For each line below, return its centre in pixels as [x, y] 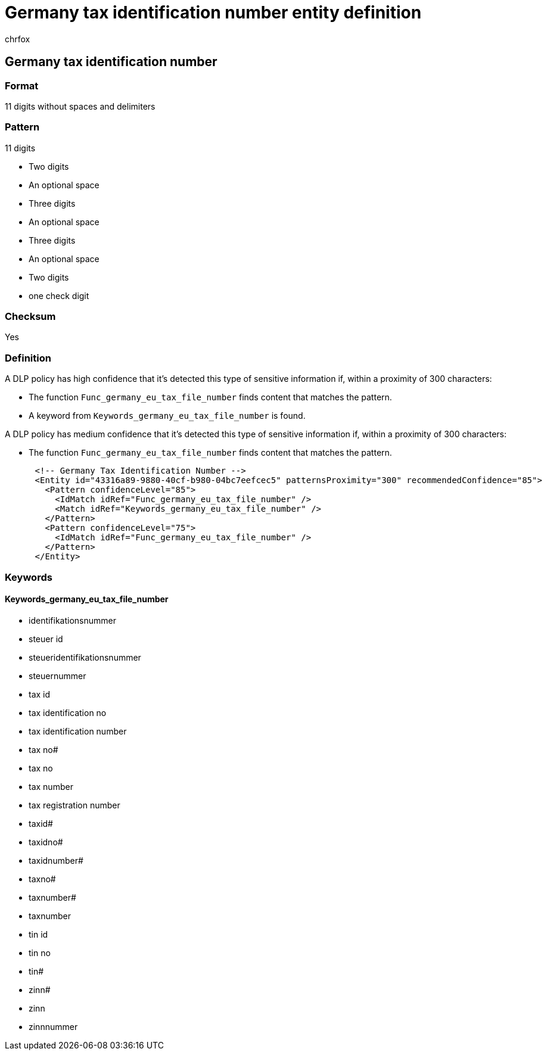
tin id [38, 934]
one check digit [59, 295]
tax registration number [74, 805]
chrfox [18, 39]
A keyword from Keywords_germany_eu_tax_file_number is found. [167, 416]
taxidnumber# [56, 860]
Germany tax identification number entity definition [213, 13]
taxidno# [46, 842]
